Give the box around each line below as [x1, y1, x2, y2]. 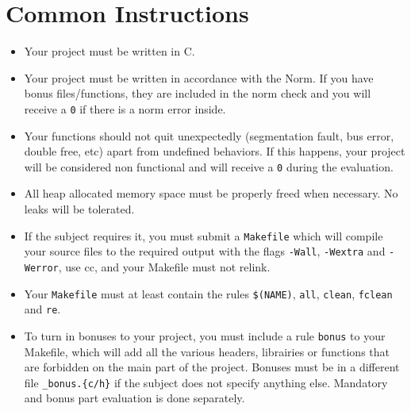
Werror [24, 262, 59, 274]
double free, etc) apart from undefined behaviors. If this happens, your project [24, 143, 405, 159]
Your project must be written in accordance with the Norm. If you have [24, 69, 374, 86]
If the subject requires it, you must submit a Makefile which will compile [24, 227, 383, 244]
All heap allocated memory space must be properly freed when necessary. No [24, 185, 398, 202]
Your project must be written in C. [24, 43, 195, 60]
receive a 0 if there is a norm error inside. [24, 100, 226, 117]
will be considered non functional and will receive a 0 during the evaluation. [24, 158, 394, 175]
